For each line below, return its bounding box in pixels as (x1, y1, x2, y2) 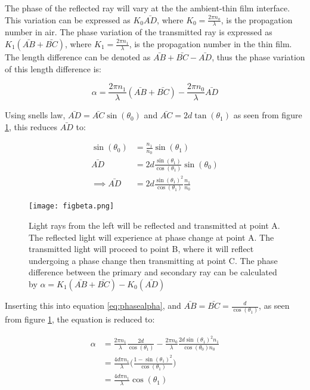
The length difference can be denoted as (5, 51, 151, 63)
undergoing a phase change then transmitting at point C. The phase (29, 254, 278, 266)
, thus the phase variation (212, 51, 305, 63)
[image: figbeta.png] (29, 202, 114, 211)
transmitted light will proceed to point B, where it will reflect (29, 242, 254, 255)
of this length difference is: (5, 62, 101, 75)
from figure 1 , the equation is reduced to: (5, 313, 155, 325)
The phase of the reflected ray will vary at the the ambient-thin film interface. (5, 2, 290, 14)
